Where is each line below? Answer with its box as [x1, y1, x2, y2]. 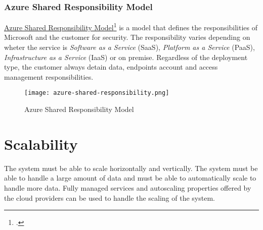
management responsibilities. [4, 71, 94, 82]
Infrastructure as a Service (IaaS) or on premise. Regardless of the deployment [4, 51, 248, 62]
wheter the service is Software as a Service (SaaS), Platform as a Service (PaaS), [4, 42, 255, 52]
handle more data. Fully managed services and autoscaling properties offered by [4, 183, 251, 193]
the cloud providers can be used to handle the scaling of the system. [4, 192, 215, 203]
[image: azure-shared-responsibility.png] [24, 89, 169, 97]
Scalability [4, 133, 78, 154]
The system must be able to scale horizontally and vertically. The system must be [4, 162, 258, 173]
